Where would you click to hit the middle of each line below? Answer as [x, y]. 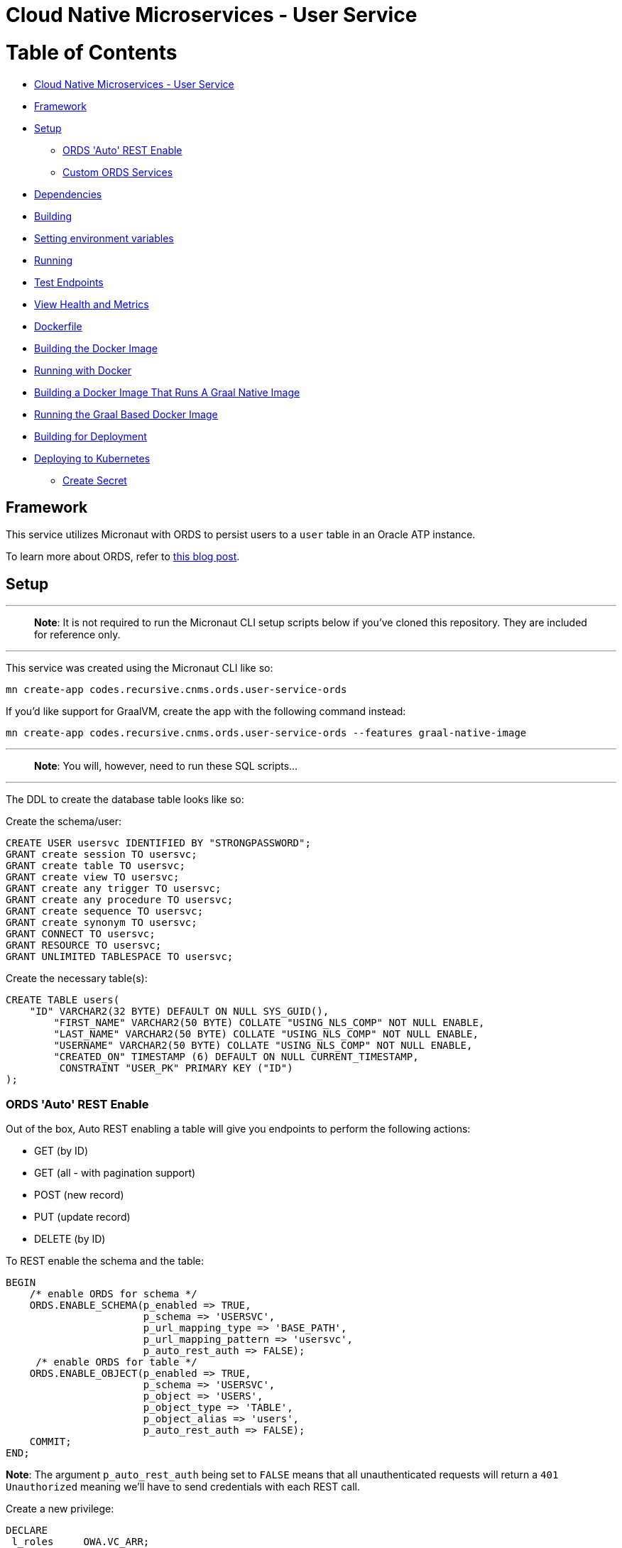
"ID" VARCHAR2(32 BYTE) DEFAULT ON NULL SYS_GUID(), [179, 1012]
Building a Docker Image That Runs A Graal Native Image [167, 392]
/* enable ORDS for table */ [116, 1362]
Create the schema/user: [64, 822]
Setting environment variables [104, 238]
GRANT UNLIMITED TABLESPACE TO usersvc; [120, 957]
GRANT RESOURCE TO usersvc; [84, 945]
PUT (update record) [82, 1216]
